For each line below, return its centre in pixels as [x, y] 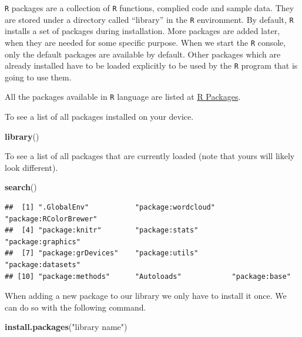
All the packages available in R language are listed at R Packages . [123, 97]
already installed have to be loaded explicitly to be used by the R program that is [151, 65]
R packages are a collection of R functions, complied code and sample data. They [150, 8]
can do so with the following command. [75, 307]
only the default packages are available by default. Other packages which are [143, 54]
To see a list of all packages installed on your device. [99, 117]
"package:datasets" [43, 265]
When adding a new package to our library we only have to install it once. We [146, 296]
